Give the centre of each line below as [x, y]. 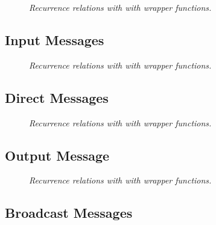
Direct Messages [57, 97]
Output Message [57, 155]
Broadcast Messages [69, 213]
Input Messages [55, 39]
